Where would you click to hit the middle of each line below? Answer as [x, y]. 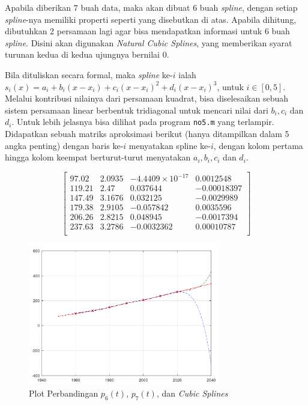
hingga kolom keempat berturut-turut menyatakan [98, 157]
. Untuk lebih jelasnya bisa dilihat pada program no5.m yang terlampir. [143, 122]
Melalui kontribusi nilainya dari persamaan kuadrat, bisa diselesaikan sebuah [147, 98]
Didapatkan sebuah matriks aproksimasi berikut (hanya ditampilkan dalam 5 [147, 133]
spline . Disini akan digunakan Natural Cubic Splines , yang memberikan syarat [149, 42]
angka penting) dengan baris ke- [64, 145]
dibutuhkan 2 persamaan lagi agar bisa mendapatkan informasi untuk [134, 31]
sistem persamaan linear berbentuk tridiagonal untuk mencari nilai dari [137, 110]
